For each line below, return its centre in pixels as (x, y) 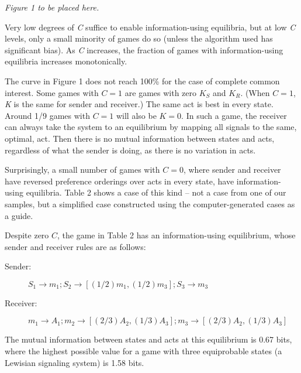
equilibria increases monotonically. (66, 61)
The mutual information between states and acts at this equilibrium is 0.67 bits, (148, 339)
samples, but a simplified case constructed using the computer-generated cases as (150, 203)
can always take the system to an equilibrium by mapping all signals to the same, (151, 127)
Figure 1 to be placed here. (52, 7)
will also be (136, 115)
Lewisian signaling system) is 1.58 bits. (75, 362)
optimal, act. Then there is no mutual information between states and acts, (140, 138)
